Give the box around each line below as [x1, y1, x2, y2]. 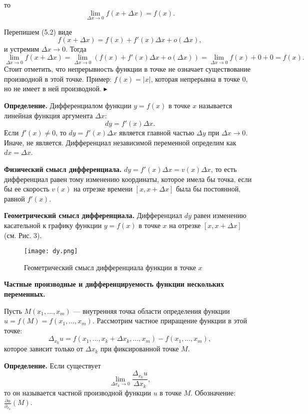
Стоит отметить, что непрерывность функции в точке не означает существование [4, 64, 251, 74]
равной [4, 193, 25, 203]
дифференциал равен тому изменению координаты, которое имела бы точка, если [4, 173, 252, 184]
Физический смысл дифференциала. [4, 163, 122, 174]
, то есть [210, 163, 237, 174]
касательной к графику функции [4, 220, 102, 230]
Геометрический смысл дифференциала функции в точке [24, 262, 196, 272]
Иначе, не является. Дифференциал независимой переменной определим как [4, 137, 236, 147]
